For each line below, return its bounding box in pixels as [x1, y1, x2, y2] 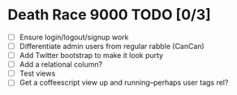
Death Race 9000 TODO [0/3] [7, 6, 212, 24]
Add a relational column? [19, 60, 103, 69]
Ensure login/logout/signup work [19, 32, 129, 42]
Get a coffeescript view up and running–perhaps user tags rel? [19, 78, 229, 88]
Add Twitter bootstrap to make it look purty [19, 51, 164, 60]
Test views [19, 68, 56, 78]
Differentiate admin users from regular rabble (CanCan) [19, 42, 205, 51]
